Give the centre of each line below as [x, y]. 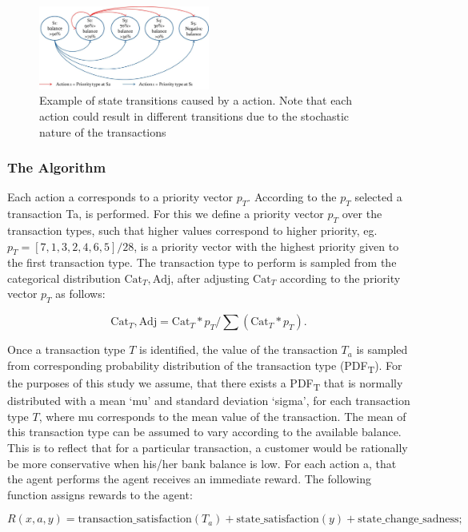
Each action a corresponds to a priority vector [120, 197]
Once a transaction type [66, 349]
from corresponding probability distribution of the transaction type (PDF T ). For [205, 366]
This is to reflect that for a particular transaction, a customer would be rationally [208, 447]
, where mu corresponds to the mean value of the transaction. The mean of [222, 416]
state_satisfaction [278, 520]
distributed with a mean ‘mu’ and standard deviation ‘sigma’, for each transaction [209, 401]
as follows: [80, 294]
